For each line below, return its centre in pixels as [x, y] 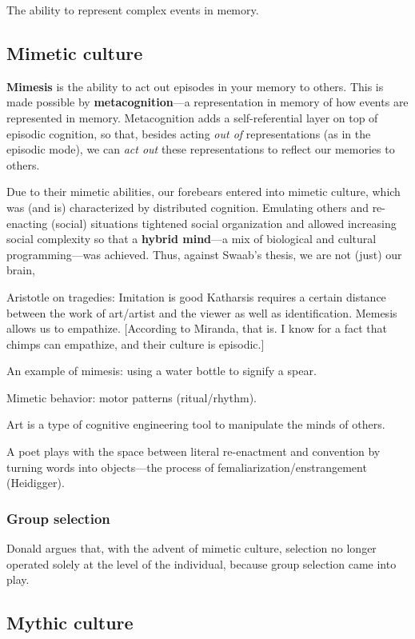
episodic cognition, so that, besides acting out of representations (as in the [189, 133]
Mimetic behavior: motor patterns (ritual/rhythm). [132, 397]
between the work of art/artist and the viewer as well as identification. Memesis [202, 312]
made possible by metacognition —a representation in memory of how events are [207, 102]
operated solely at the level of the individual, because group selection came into [202, 563]
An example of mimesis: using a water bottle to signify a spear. [162, 371]
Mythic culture [70, 623]
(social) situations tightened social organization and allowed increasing [223, 223]
